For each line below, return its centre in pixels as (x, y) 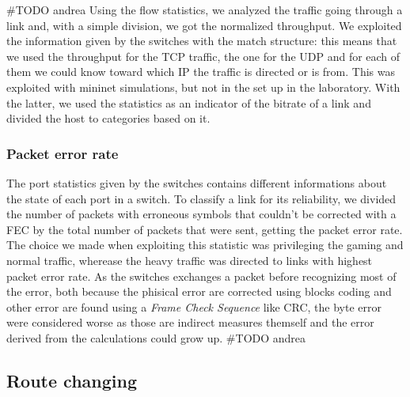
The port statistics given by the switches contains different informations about (197, 182)
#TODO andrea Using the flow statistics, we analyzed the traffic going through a (205, 9)
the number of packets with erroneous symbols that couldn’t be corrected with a (201, 214)
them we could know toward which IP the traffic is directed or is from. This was (201, 72)
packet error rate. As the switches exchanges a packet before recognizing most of (201, 276)
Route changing (72, 380)
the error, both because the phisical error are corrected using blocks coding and (199, 291)
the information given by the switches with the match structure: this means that (202, 41)
